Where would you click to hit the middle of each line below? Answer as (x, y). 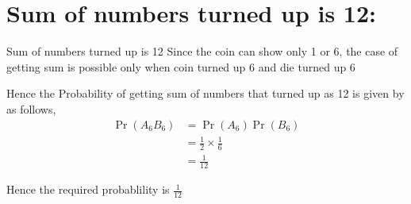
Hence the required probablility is (88, 189)
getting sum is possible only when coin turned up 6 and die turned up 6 (181, 66)
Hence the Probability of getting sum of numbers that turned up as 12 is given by (205, 93)
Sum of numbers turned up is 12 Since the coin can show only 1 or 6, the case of (202, 51)
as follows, (31, 108)
